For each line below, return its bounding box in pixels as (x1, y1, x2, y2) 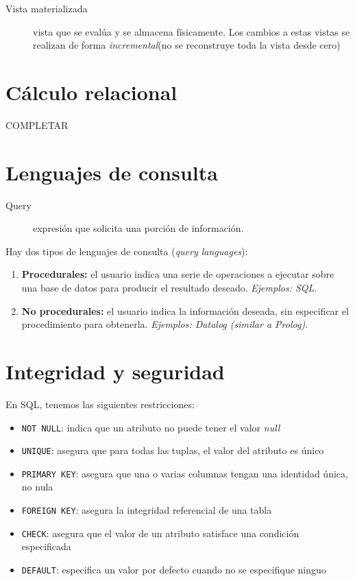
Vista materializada (5, 1, 88, 15)
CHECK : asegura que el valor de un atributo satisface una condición (21, 525, 299, 540)
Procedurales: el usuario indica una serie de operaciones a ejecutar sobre (21, 267, 334, 281)
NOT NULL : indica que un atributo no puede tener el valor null (21, 420, 280, 434)
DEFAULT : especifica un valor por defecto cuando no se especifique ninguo (21, 562, 326, 576)
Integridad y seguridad (5, 357, 225, 385)
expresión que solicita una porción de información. (33, 221, 244, 235)
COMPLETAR (5, 117, 69, 132)
